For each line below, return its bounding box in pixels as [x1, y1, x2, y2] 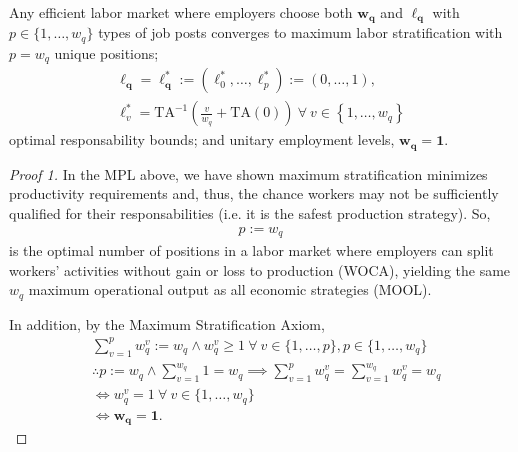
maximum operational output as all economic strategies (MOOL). [28, 279, 432, 300]
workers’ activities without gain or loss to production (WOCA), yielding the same [9, 259, 511, 280]
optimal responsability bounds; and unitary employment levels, [9, 129, 395, 150]
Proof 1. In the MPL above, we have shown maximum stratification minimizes [9, 163, 488, 184]
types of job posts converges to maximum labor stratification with [98, 22, 503, 43]
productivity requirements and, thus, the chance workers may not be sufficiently [9, 183, 499, 204]
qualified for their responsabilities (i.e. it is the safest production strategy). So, [9, 203, 491, 224]
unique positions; [54, 42, 159, 63]
